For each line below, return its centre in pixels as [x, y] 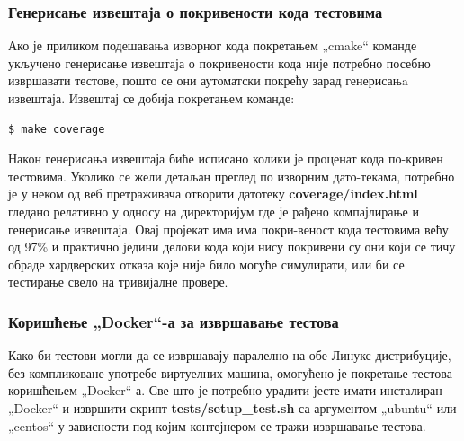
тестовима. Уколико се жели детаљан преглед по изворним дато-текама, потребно [232, 176]
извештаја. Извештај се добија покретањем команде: [152, 98]
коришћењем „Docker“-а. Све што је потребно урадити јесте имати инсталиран [225, 390]
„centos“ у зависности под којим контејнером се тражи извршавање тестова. [217, 425]
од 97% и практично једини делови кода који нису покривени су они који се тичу [232, 247]
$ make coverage [57, 129]
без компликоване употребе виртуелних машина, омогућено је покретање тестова [230, 372]
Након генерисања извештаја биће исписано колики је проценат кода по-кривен [226, 159]
